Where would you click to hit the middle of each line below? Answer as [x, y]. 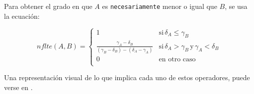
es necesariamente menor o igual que [160, 6]
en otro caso [177, 59]
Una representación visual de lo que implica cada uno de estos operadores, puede [127, 77]
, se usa [236, 6]
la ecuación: [22, 16]
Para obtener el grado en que [48, 6]
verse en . [18, 87]
